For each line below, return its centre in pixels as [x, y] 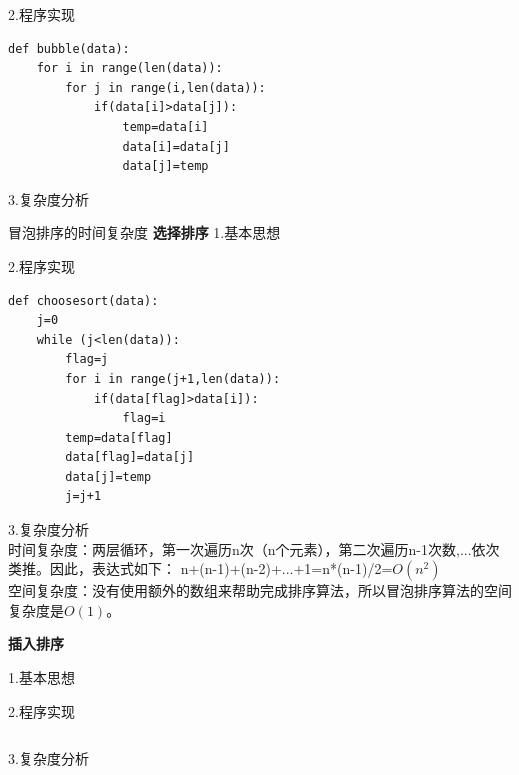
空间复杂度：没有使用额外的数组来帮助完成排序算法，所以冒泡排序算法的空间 [260, 590]
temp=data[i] [165, 126]
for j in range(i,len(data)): [165, 87]
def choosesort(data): [83, 300]
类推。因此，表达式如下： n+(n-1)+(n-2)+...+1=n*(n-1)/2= [200, 568]
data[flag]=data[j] [130, 457]
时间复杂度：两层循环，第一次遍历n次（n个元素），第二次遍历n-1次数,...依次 [254, 548]
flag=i [144, 418]
